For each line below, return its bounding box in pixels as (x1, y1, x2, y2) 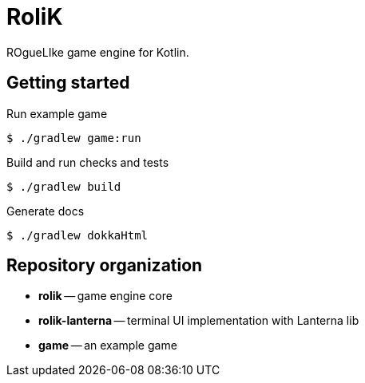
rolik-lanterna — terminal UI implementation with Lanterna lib (38, 314, 359, 328)
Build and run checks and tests (6, 155, 169, 169)
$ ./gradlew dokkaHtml (6, 228, 149, 242)
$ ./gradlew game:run (6, 131, 141, 144)
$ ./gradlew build (6, 180, 121, 193)
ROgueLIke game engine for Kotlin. (6, 45, 189, 59)
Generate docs (6, 203, 85, 218)
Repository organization (6, 255, 203, 276)
